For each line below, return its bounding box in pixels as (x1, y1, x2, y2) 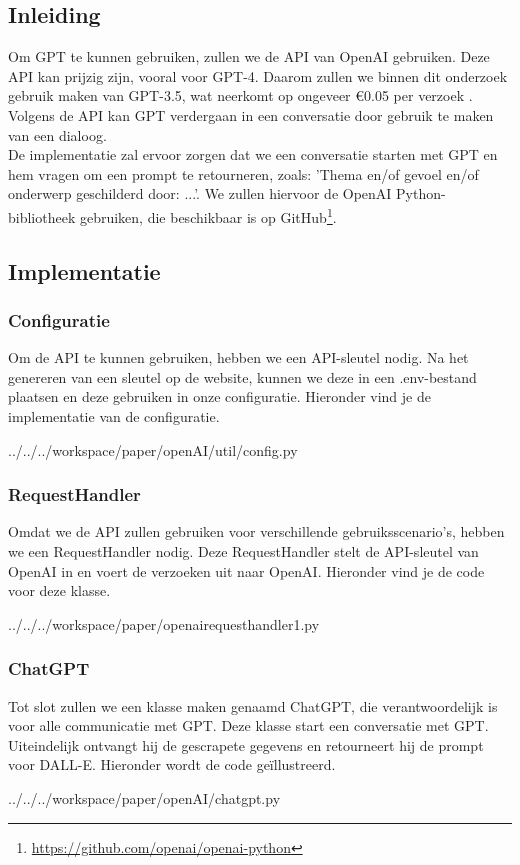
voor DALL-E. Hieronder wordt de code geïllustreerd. (8, 754, 336, 775)
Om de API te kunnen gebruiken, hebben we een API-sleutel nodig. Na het (8, 347, 469, 368)
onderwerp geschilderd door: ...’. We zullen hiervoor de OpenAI (8, 183, 392, 204)
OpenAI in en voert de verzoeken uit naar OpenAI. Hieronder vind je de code (8, 560, 485, 581)
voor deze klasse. (8, 580, 111, 601)
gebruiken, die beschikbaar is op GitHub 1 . (79, 203, 337, 227)
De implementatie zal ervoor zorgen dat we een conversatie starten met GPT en (8, 144, 498, 165)
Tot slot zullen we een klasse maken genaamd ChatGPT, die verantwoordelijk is (8, 695, 498, 716)
